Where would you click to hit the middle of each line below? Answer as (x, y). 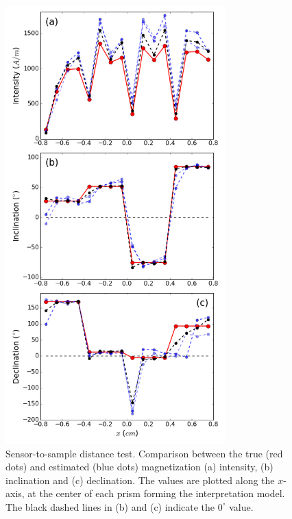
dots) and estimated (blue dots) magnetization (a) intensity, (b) (139, 467)
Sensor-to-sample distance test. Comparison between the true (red (144, 453)
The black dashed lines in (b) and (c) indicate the (110, 506)
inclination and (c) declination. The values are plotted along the (140, 480)
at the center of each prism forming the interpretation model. (156, 493)
